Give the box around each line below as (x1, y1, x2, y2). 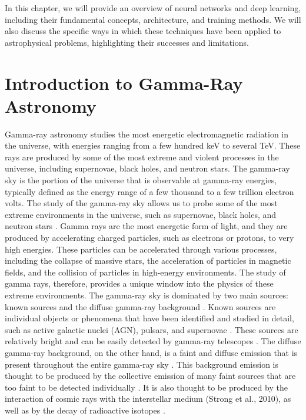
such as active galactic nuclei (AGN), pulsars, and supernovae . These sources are (5, 323, 298, 335)
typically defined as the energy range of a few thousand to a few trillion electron (5, 185, 294, 197)
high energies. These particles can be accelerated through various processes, (5, 243, 277, 255)
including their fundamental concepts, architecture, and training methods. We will (5, 13, 301, 25)
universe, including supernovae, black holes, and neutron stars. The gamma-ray (5, 162, 290, 174)
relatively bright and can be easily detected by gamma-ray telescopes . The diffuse (5, 335, 301, 347)
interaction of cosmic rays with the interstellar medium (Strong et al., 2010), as (5, 392, 291, 405)
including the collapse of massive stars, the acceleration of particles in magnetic (5, 254, 291, 267)
